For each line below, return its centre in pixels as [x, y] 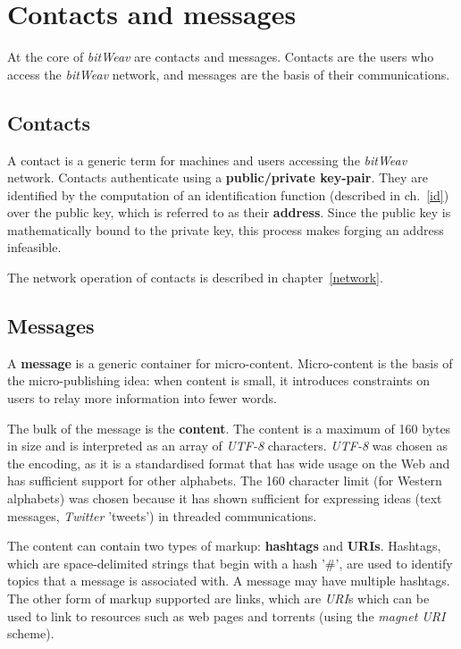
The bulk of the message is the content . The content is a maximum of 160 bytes [229, 428]
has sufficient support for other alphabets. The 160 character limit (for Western [225, 480]
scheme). [31, 633]
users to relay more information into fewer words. [142, 398]
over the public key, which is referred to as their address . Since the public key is [229, 212]
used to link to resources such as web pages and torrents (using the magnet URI [226, 615]
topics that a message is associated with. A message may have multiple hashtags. [229, 581]
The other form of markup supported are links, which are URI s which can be [218, 598]
